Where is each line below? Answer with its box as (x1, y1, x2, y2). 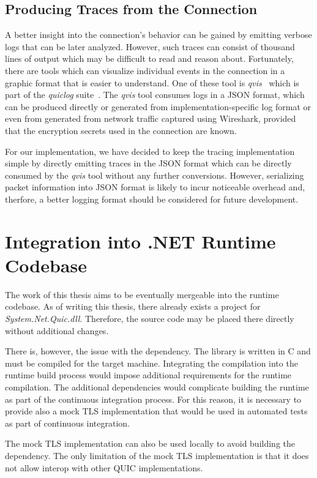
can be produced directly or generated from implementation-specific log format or (5, 100, 311, 113)
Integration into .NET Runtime (5, 228, 276, 253)
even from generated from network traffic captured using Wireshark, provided (5, 112, 296, 125)
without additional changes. (5, 324, 109, 337)
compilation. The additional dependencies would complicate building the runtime (5, 380, 309, 393)
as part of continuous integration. (5, 416, 130, 429)
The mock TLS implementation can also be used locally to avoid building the (5, 437, 296, 450)
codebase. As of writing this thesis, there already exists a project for (5, 300, 261, 313)
